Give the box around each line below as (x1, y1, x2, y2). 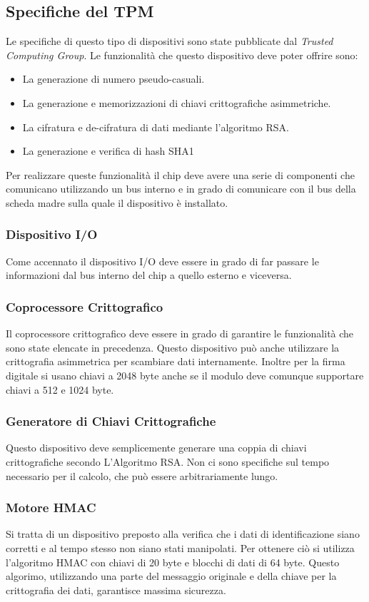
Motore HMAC (6, 499, 96, 516)
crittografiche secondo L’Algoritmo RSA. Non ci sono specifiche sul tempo (6, 454, 330, 469)
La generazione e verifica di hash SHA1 (22, 143, 194, 158)
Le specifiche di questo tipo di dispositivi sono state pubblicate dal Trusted (6, 34, 333, 49)
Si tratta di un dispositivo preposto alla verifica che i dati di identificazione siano (6, 526, 360, 541)
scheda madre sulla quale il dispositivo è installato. (6, 195, 228, 210)
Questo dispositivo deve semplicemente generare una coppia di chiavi (6, 440, 307, 455)
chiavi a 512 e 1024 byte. (6, 382, 114, 397)
